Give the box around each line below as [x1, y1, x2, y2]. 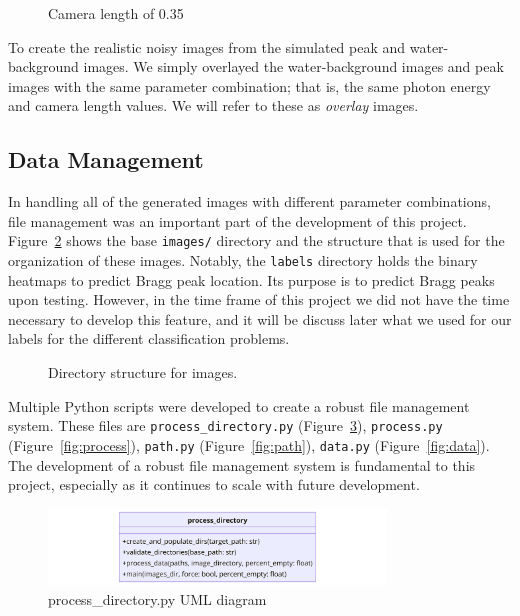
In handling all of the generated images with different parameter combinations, [8, 191, 491, 212]
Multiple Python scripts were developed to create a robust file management [8, 395, 470, 416]
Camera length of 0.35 [48, 3, 184, 23]
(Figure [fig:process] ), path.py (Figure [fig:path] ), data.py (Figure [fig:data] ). [8, 434, 490, 455]
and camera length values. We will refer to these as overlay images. [8, 95, 419, 116]
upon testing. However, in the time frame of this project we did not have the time [8, 289, 510, 310]
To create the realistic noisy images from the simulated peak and [8, 36, 406, 57]
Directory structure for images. [48, 362, 238, 383]
